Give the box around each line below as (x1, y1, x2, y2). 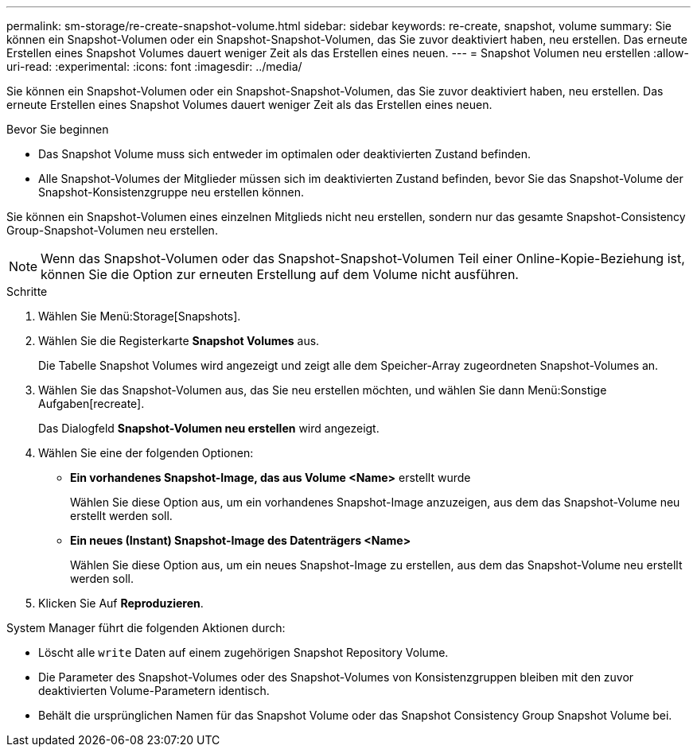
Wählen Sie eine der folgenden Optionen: (38, 446, 254, 460)
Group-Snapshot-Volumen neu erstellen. (6, 223, 218, 237)
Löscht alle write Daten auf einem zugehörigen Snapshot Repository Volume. (38, 646, 449, 659)
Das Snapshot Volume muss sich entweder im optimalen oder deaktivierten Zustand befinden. (38, 147, 531, 161)
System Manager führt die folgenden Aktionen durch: (6, 621, 286, 635)
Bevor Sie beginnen (6, 122, 109, 136)
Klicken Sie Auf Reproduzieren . (38, 596, 204, 610)
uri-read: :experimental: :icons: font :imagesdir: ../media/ (6, 60, 302, 73)
